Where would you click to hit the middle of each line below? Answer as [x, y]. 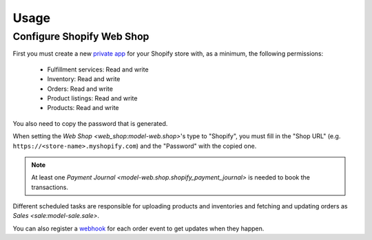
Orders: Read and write [80, 89]
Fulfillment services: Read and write [98, 69]
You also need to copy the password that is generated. [90, 123]
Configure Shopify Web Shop [81, 36]
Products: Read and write [83, 108]
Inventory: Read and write [84, 79]
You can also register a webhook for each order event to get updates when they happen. [138, 228]
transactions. [50, 187]
